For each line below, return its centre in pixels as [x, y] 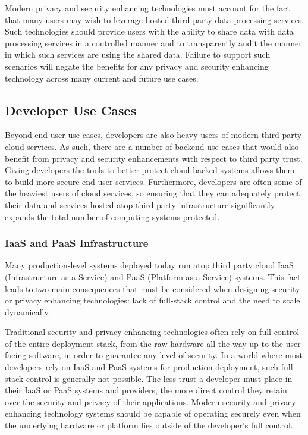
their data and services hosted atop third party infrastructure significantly [140, 204]
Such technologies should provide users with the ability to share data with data [149, 31]
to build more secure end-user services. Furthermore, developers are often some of [153, 181]
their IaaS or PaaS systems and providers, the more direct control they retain [146, 390]
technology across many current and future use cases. [102, 78]
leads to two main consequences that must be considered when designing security [153, 288]
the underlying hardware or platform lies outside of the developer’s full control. [149, 425]
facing [16, 355]
